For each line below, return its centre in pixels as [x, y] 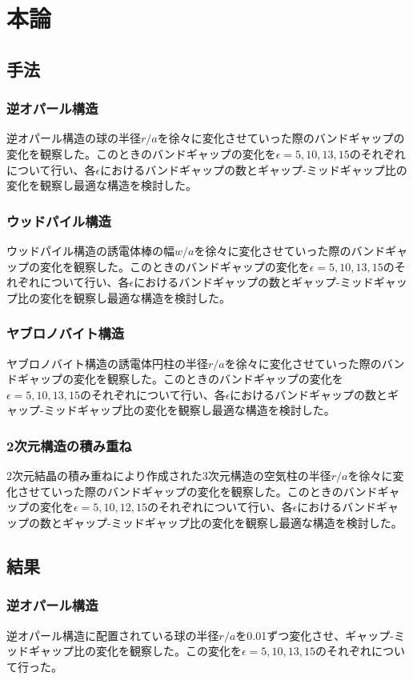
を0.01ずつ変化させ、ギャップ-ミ [320, 635]
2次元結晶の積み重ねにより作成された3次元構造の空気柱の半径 [169, 476]
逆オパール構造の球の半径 [74, 138]
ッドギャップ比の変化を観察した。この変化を [124, 651]
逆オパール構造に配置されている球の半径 [113, 635]
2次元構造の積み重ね [69, 445]
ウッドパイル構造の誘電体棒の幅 [90, 250]
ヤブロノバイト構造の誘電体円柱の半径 [107, 363]
